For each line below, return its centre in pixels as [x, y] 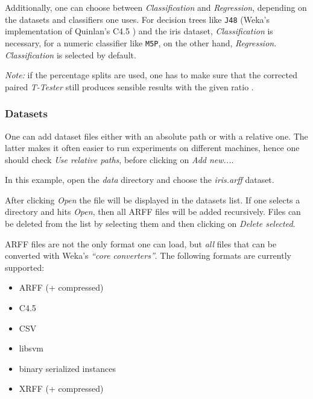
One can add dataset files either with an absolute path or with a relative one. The [156, 136]
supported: [25, 267]
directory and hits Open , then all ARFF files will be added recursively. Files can [153, 212]
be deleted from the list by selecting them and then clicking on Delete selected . [150, 224]
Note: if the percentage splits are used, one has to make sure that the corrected [151, 75]
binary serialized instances [67, 368]
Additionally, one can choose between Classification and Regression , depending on [156, 7]
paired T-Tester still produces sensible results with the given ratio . [129, 86]
